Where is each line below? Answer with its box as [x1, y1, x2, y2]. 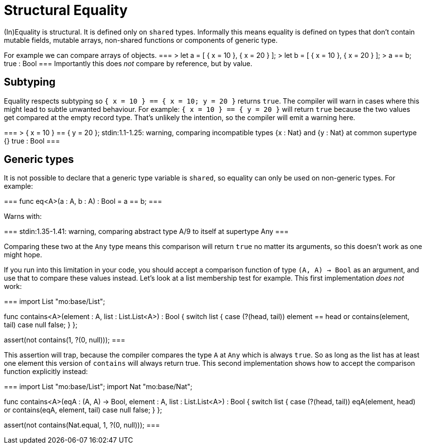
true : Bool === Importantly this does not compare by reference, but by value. [4, 59, 252, 68]
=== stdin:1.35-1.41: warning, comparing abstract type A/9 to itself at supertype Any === [4, 227, 289, 236]
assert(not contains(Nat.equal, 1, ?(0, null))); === [4, 421, 160, 430]
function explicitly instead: [4, 367, 88, 376]
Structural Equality [4, 2, 128, 18]
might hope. [4, 251, 42, 259]
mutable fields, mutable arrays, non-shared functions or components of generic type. [4, 36, 278, 44]
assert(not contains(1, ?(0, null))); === [4, 336, 125, 344]
